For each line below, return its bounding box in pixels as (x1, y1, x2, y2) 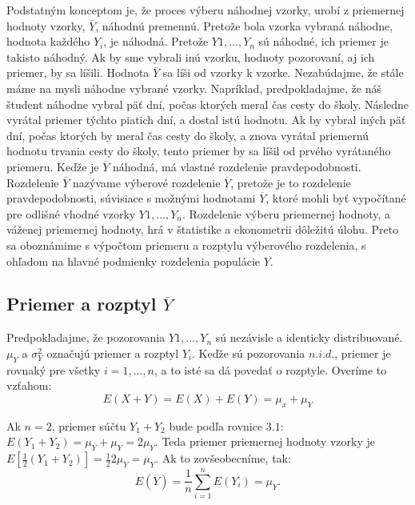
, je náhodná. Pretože (103, 33, 209, 50)
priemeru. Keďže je (6, 158, 99, 174)
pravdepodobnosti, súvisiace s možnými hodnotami (6, 190, 256, 206)
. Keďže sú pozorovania (192, 344, 305, 361)
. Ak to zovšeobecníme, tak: (155, 450, 291, 467)
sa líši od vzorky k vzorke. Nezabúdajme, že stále (162, 64, 404, 81)
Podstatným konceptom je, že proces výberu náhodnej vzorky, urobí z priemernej (6, 2, 405, 18)
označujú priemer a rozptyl (46, 344, 179, 361)
